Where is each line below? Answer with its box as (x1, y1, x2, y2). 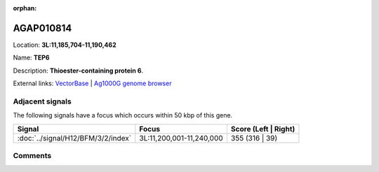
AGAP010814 (13, 22, 72, 34)
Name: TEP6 (13, 53, 50, 62)
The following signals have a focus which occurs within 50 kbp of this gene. (13, 111, 233, 120)
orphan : (13, 4, 37, 12)
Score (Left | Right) (230, 124, 295, 134)
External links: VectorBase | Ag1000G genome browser (13, 79, 172, 87)
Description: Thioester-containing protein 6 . (13, 66, 144, 75)
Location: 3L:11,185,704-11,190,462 (13, 41, 117, 49)
